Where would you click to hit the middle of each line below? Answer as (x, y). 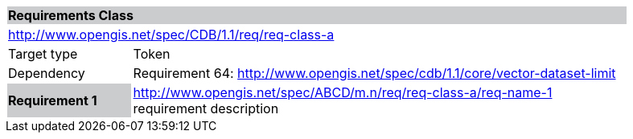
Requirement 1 (53, 100)
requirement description (206, 108)
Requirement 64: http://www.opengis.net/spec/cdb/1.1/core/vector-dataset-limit (374, 73)
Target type (43, 54)
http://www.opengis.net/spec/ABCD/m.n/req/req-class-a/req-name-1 (343, 92)
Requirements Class (71, 15)
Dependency (47, 73)
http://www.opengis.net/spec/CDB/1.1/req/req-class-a (171, 35)
